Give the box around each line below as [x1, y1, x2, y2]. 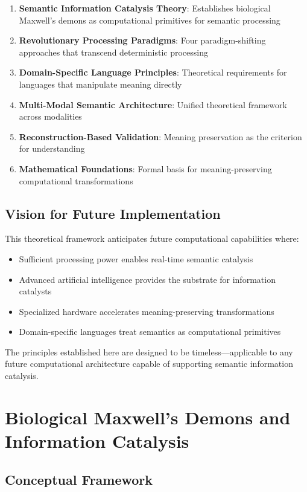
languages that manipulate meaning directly [19, 77, 182, 90]
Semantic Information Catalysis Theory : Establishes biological [19, 2, 271, 14]
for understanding [19, 142, 85, 155]
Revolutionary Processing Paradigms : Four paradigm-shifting [19, 34, 266, 47]
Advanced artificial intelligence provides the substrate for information [19, 273, 276, 285]
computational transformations [19, 174, 133, 187]
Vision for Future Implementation [5, 204, 221, 222]
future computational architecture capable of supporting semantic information [5, 357, 293, 370]
